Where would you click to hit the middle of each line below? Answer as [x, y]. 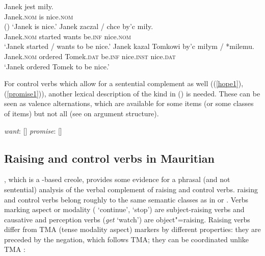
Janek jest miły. [29, 6]
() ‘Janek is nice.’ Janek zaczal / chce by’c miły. [79, 26]
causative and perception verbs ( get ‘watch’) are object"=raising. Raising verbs [127, 219]
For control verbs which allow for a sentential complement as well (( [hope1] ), [124, 83]
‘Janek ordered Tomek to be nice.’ [57, 66]
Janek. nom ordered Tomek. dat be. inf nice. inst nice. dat [90, 56]
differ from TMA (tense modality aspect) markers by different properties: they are [132, 229]
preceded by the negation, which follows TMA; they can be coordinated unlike [127, 239]
